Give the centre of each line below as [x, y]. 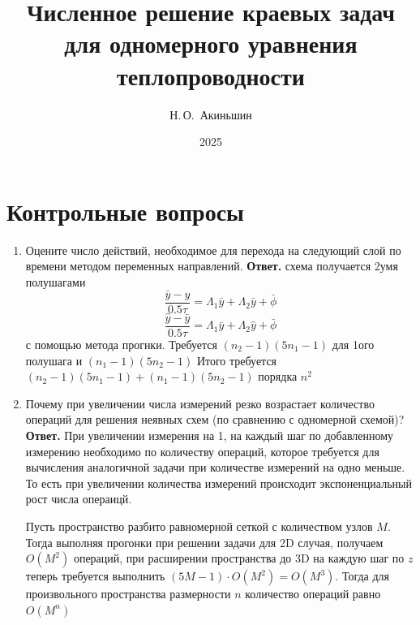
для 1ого [353, 344]
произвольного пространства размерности [128, 594]
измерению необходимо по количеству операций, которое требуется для [202, 451]
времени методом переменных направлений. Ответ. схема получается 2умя [212, 266]
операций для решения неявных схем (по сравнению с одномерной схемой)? [215, 419]
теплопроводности [211, 75]
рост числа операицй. [79, 499]
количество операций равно [313, 594]
